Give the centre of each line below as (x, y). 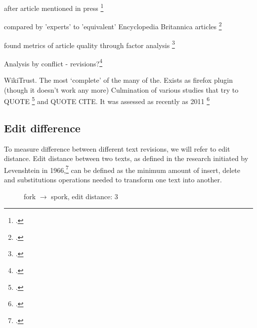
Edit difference (42, 128)
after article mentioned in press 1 (54, 7)
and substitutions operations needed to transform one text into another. (113, 180)
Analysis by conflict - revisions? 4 (53, 62)
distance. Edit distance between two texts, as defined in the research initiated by (126, 158)
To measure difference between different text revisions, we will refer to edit (117, 148)
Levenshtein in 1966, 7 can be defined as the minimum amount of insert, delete (122, 169)
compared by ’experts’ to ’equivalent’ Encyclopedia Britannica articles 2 (113, 26)
